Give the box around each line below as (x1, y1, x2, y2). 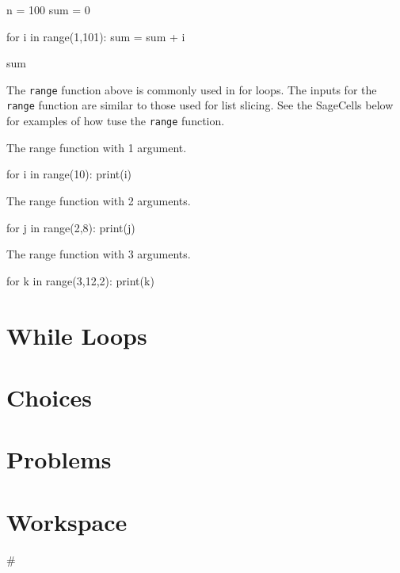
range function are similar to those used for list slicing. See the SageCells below (6, 97, 394, 113)
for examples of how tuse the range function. (6, 113, 225, 129)
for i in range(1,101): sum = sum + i (6, 28, 185, 44)
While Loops (6, 319, 147, 351)
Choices (6, 380, 92, 413)
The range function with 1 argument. (6, 139, 187, 155)
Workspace (6, 505, 128, 537)
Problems (6, 443, 112, 476)
